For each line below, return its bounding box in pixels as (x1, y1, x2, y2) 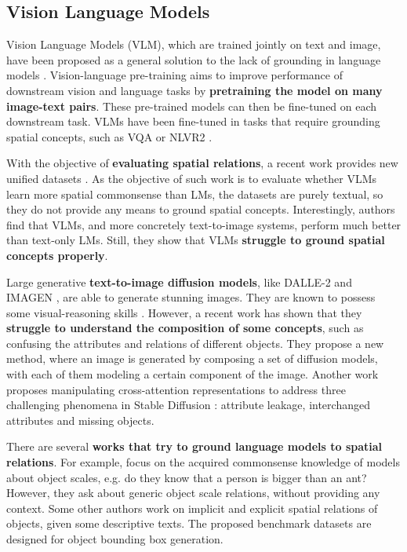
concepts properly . (6, 247, 108, 263)
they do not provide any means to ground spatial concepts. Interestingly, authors (6, 201, 395, 218)
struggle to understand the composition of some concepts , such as (6, 320, 364, 336)
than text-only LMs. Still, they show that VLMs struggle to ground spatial (6, 232, 385, 248)
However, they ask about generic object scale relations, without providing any (6, 484, 380, 501)
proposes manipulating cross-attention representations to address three (6, 381, 346, 397)
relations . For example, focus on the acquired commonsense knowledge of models (6, 454, 400, 470)
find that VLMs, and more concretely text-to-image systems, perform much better (6, 216, 402, 232)
